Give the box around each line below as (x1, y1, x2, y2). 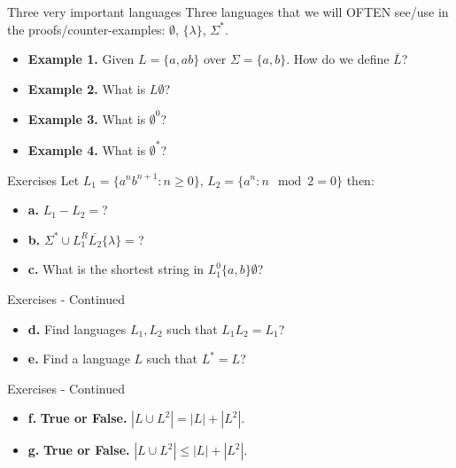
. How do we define (286, 50, 390, 68)
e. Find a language (27, 349, 130, 368)
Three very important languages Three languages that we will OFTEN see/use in (7, 3, 449, 20)
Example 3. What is (27, 109, 146, 128)
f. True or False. (27, 409, 128, 427)
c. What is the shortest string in (27, 260, 205, 278)
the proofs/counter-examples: (7, 19, 166, 38)
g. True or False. (27, 441, 130, 459)
